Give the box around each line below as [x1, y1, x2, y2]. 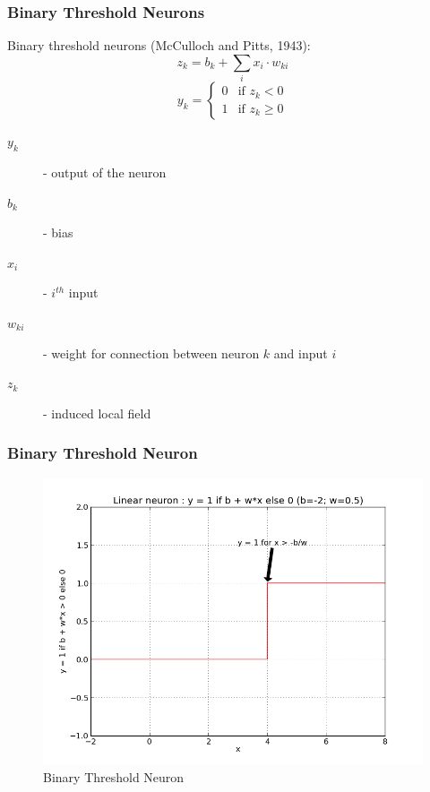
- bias [43, 223, 73, 242]
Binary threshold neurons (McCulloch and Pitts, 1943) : [7, 36, 311, 55]
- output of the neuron [43, 162, 167, 181]
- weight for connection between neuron [43, 343, 260, 362]
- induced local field [43, 403, 151, 422]
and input [273, 343, 328, 362]
